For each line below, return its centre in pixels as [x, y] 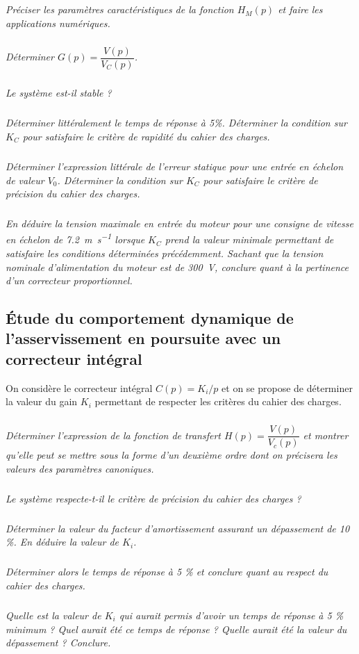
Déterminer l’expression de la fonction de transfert [113, 435]
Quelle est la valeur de [53, 615]
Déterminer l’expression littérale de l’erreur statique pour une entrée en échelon [175, 166]
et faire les [300, 9]
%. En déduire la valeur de [62, 542]
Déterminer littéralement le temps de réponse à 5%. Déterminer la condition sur [176, 123]
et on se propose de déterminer [287, 387]
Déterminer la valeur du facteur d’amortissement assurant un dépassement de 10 [178, 528]
